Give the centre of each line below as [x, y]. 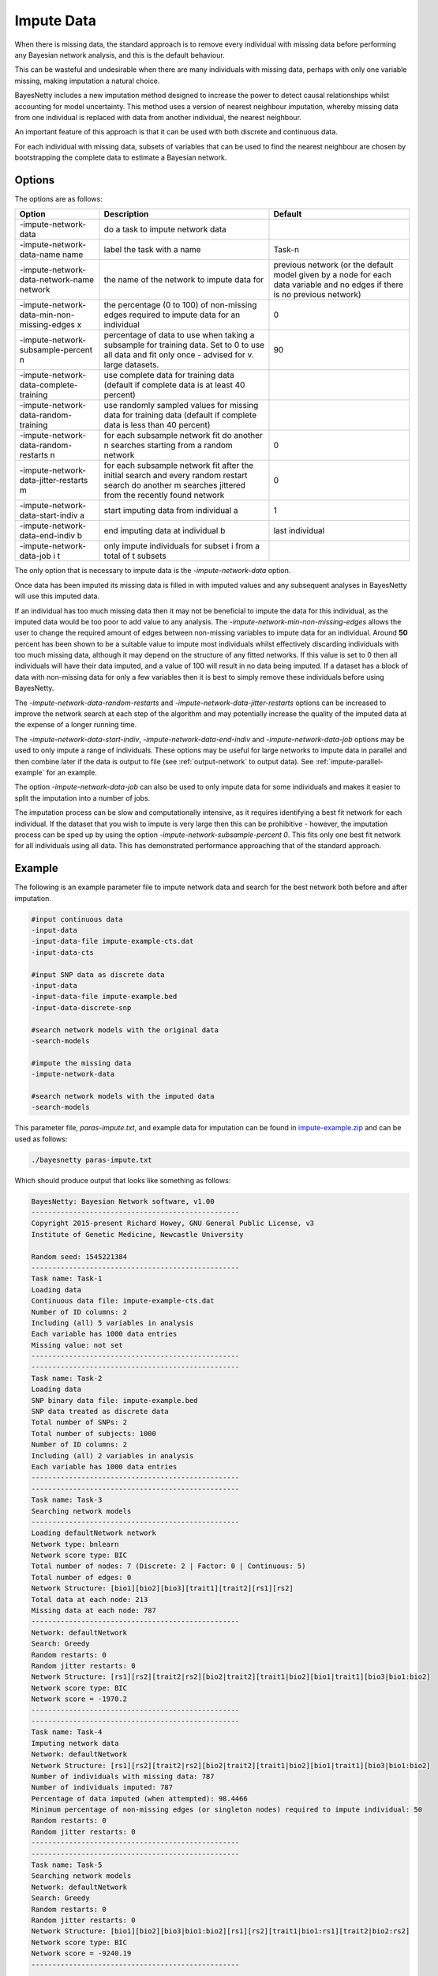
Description [126, 214]
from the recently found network [164, 496]
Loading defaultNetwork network [94, 1533]
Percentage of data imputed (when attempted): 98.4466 [139, 1799]
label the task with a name [152, 250]
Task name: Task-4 [67, 1732]
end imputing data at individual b [165, 531]
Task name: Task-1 [67, 1279]
